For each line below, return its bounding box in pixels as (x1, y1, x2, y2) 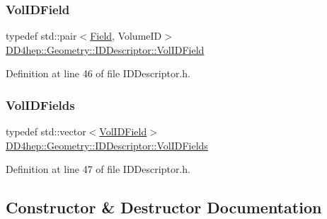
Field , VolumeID (90, 28, 162, 43)
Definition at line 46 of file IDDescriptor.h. (6, 66, 190, 81)
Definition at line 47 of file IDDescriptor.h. (6, 162, 190, 176)
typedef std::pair (6, 28, 77, 43)
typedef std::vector (6, 124, 86, 139)
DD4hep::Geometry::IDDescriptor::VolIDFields (6, 137, 208, 152)
